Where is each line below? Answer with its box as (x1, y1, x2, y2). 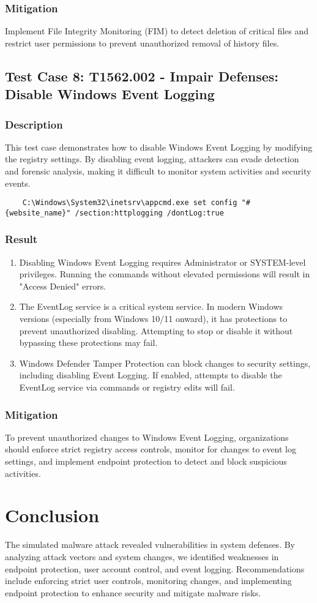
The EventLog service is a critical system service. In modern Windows (19, 300, 283, 313)
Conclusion (5, 503, 100, 528)
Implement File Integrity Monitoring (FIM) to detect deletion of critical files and (5, 24, 309, 37)
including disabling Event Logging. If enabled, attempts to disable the (19, 369, 282, 381)
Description (5, 116, 63, 132)
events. (5, 176, 31, 189)
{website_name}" (5, 208, 71, 217)
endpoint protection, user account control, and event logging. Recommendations (5, 562, 305, 575)
